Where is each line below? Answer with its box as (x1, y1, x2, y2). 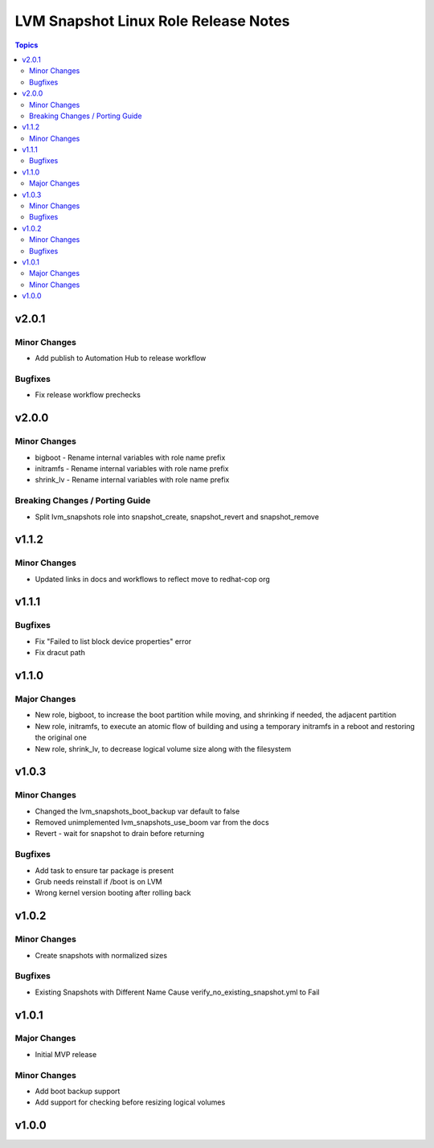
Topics (14, 40, 39, 50)
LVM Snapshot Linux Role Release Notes (14, 12, 290, 30)
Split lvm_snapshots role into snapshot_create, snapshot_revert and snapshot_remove (35, 511, 319, 522)
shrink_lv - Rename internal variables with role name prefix (35, 475, 230, 485)
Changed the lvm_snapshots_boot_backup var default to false (35, 806, 240, 816)
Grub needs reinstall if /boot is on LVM (35, 877, 162, 887)
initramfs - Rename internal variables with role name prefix (35, 463, 229, 474)
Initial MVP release (35, 1049, 97, 1059)
